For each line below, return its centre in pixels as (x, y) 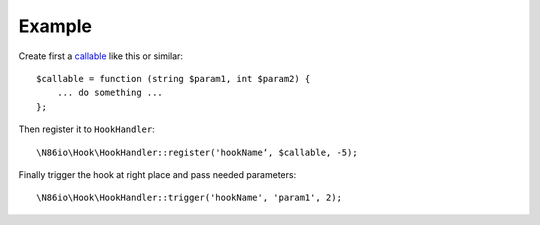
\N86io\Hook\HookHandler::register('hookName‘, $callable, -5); (197, 152)
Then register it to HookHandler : (86, 129)
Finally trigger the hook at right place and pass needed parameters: (157, 174)
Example (55, 26)
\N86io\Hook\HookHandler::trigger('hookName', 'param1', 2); (189, 198)
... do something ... (110, 93)
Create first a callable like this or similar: (101, 56)
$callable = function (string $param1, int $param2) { (173, 78)
